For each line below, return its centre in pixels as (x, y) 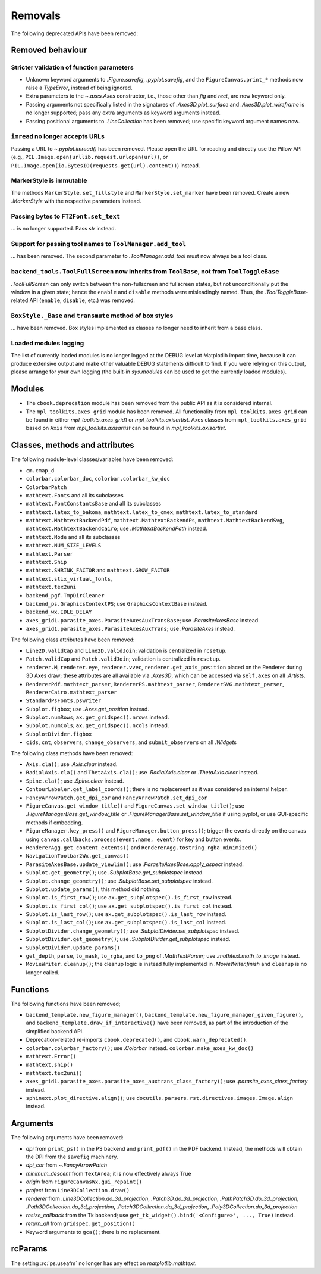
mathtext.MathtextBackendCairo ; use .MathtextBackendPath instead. (117, 529)
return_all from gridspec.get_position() (81, 1223)
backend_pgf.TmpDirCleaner (65, 595)
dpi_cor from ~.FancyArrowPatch (66, 1165)
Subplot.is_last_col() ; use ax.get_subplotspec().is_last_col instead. (126, 923)
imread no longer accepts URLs (58, 136)
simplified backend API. (55, 1031)
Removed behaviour (49, 50)
